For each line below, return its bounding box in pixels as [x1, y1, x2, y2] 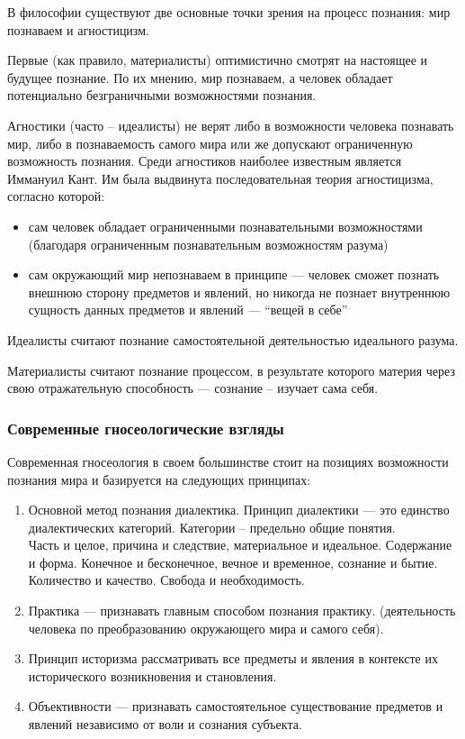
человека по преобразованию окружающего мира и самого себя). [28, 618, 384, 637]
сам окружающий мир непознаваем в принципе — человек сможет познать [28, 265, 440, 284]
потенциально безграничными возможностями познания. [7, 86, 317, 105]
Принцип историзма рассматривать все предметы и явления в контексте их [28, 649, 438, 668]
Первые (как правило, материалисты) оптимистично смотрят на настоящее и [7, 50, 428, 69]
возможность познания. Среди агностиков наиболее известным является [7, 151, 402, 170]
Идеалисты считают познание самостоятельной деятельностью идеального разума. [7, 330, 459, 349]
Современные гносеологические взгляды [7, 416, 284, 439]
